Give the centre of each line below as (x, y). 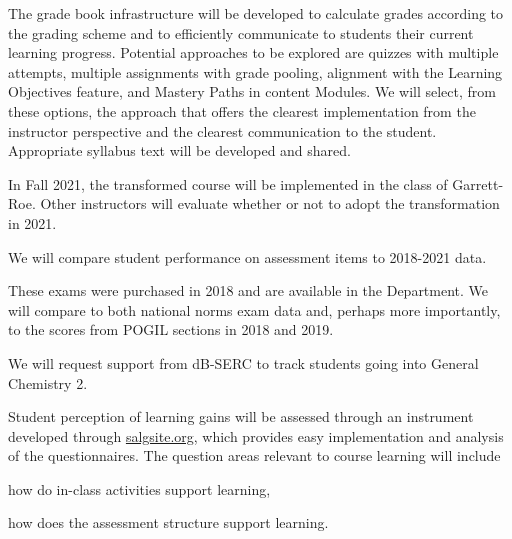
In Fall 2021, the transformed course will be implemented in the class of (228, 183)
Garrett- (478, 183)
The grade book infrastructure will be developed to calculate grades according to (256, 13)
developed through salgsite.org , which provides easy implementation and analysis (256, 435)
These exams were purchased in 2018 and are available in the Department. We (248, 290)
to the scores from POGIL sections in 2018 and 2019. (171, 329)
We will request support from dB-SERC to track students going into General (243, 362)
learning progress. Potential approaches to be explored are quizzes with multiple (253, 52)
